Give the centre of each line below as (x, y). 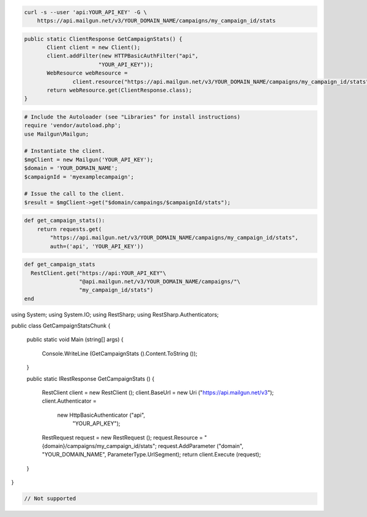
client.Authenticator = (69, 401)
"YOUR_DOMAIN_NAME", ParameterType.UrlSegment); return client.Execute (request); (151, 455)
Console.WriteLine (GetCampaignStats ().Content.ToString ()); (120, 353)
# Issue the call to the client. (74, 194)
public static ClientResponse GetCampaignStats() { (103, 39)
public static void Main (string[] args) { (75, 340)
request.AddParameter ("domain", (201, 446)
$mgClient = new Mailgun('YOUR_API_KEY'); (89, 159)
